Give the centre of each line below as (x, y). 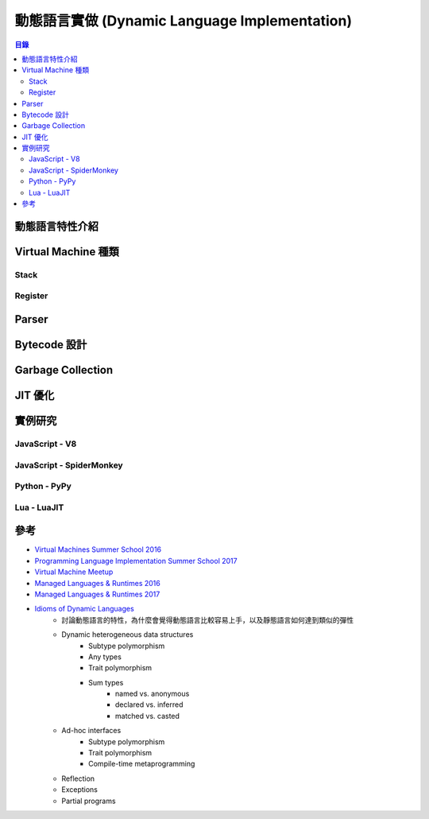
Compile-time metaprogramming (142, 764)
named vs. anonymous (153, 694)
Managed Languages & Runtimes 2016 (97, 583)
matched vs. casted (148, 716)
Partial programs (89, 801)
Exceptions (80, 790)
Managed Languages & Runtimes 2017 (97, 594)
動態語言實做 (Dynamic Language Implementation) (184, 21)
